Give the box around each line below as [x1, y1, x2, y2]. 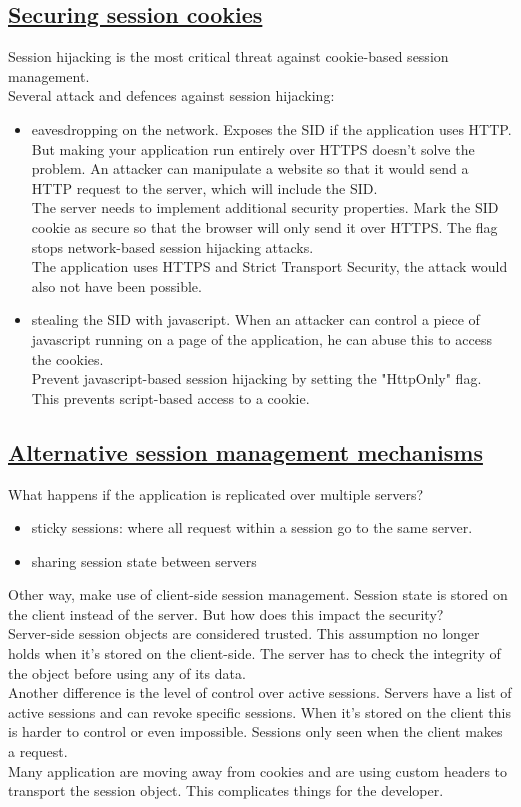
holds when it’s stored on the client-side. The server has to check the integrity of [8, 643, 501, 664]
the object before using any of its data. [8, 662, 246, 683]
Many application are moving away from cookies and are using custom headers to [8, 760, 507, 781]
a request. [8, 741, 68, 762]
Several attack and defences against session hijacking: [8, 85, 335, 106]
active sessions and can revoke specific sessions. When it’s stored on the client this [8, 701, 511, 722]
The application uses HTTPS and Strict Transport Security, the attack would [31, 256, 508, 277]
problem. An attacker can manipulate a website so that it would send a [31, 158, 469, 179]
